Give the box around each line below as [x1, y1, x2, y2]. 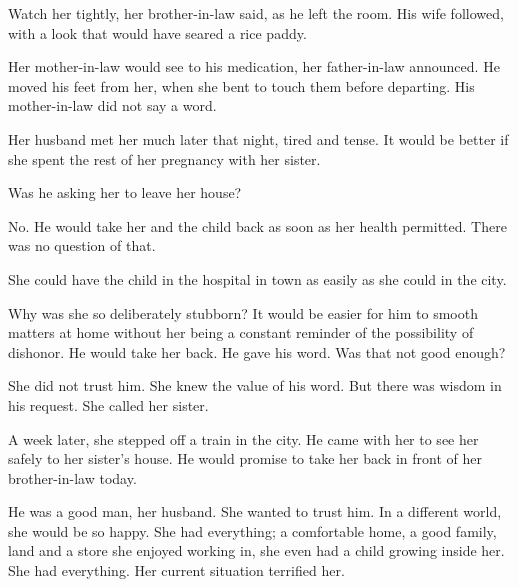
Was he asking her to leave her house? [8, 182, 242, 203]
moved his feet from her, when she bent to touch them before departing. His [8, 75, 475, 96]
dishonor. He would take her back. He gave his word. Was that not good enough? [8, 341, 506, 362]
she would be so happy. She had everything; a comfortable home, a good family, [8, 520, 497, 541]
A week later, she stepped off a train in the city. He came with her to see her [8, 428, 479, 449]
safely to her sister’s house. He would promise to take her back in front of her [8, 448, 482, 469]
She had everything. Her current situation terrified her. [8, 560, 345, 581]
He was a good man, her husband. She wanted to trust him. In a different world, [8, 501, 502, 522]
